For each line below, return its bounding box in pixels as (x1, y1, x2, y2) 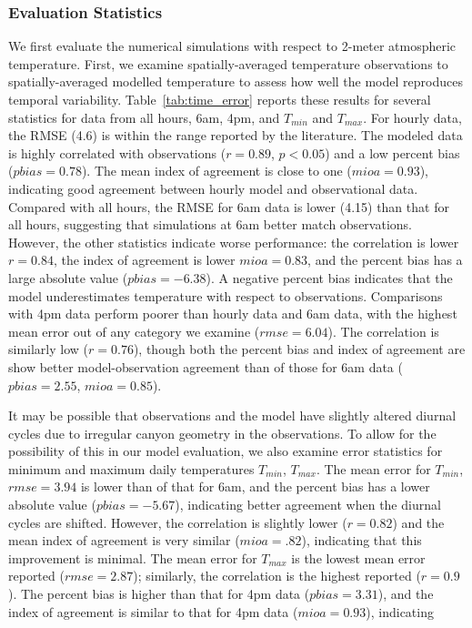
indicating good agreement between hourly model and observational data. (8, 178, 418, 198)
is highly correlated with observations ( (8, 143, 226, 162)
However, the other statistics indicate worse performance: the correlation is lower (8, 232, 459, 251)
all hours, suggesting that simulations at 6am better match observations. (8, 215, 412, 234)
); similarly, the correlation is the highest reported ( (133, 566, 421, 585)
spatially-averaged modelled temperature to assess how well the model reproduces (8, 72, 463, 91)
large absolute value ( (8, 268, 128, 287)
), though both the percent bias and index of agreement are (133, 339, 466, 359)
